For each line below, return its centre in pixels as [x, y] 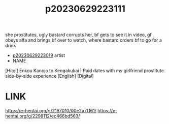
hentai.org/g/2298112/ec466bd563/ [43, 116]
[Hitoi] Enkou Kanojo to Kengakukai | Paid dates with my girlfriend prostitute [84, 71]
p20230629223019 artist [39, 55]
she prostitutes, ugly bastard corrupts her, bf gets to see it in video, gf [78, 35]
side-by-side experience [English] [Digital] [49, 76]
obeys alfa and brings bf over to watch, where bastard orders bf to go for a [84, 40]
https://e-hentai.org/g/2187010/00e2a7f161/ [51, 111]
